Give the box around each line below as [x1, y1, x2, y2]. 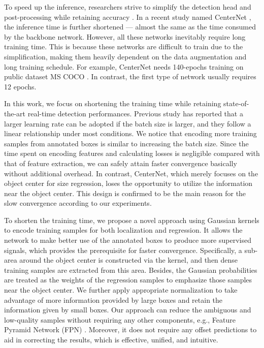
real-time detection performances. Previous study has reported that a [27, 108, 243, 118]
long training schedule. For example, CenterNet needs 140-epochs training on [4, 61, 244, 72]
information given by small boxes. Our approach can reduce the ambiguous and [4, 304, 251, 315]
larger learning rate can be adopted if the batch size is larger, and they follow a [4, 118, 251, 129]
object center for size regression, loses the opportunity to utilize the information [4, 178, 253, 188]
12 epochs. [4, 81, 37, 91]
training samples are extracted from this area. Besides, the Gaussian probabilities [4, 264, 257, 275]
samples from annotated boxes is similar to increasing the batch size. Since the [4, 138, 249, 148]
